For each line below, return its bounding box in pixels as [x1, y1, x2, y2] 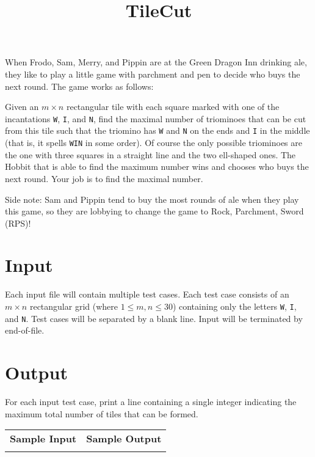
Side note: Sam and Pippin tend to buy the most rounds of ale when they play [5, 192, 299, 205]
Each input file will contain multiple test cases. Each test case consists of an [5, 288, 289, 301]
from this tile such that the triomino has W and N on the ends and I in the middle [5, 124, 310, 137]
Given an [5, 100, 39, 113]
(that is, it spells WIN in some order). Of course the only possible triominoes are [5, 136, 303, 149]
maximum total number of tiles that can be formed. [5, 407, 198, 420]
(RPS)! [5, 216, 31, 229]
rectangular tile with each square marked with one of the [66, 100, 280, 113]
